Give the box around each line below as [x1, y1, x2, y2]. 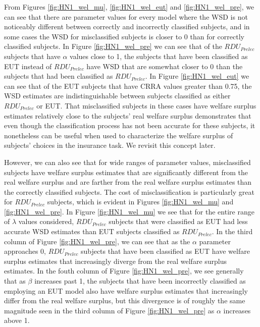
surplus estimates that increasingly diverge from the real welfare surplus [4, 255, 227, 266]
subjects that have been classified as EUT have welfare [80, 246, 250, 256]
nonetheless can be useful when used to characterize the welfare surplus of [4, 130, 233, 140]
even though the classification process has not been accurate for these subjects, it [4, 120, 255, 131]
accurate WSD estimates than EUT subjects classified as [4, 226, 180, 237]
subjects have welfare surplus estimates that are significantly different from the [4, 167, 248, 177]
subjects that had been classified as [4, 71, 113, 81]
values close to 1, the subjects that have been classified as [70, 50, 248, 61]
